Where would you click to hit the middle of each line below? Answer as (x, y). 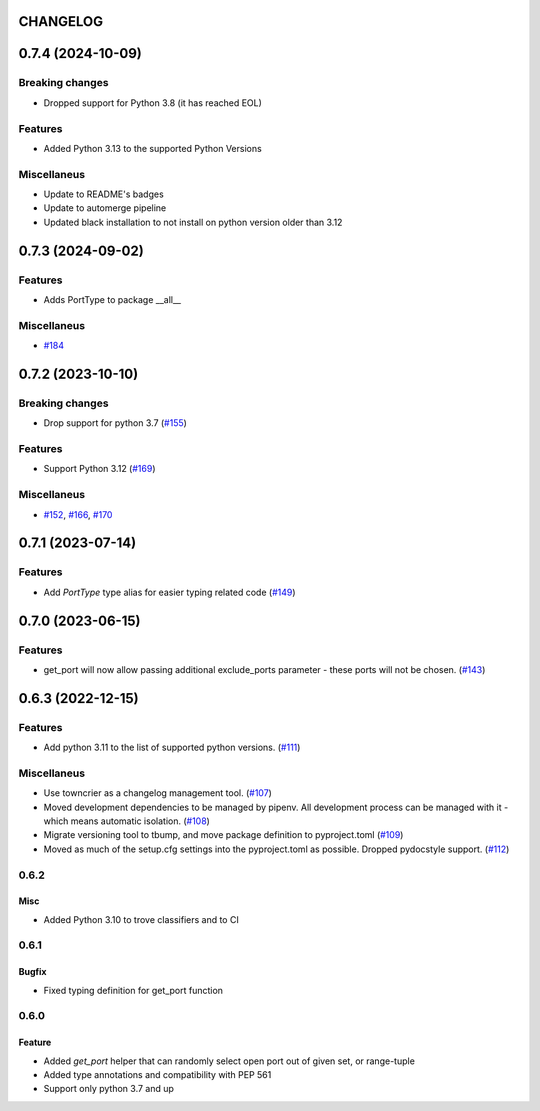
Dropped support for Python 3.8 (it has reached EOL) (152, 102)
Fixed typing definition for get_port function (133, 990)
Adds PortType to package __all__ (112, 299)
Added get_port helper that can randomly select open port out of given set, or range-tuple (229, 1061)
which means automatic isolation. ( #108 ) (126, 821)
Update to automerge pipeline (105, 208)
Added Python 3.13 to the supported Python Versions (152, 148)
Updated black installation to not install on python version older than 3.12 (193, 222)
